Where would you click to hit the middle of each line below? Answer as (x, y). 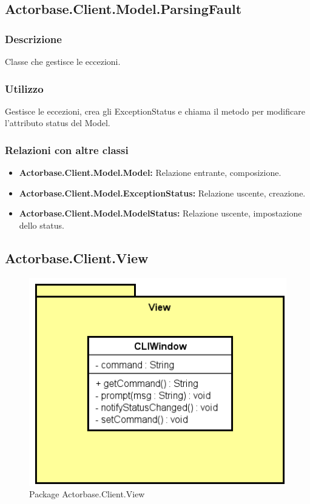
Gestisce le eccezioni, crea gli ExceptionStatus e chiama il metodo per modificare (155, 111)
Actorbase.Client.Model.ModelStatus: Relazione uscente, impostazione (160, 213)
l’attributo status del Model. (58, 123)
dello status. (42, 225)
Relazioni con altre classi (67, 150)
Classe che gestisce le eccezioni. (63, 61)
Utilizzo (24, 88)
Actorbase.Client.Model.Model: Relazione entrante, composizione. (150, 173)
